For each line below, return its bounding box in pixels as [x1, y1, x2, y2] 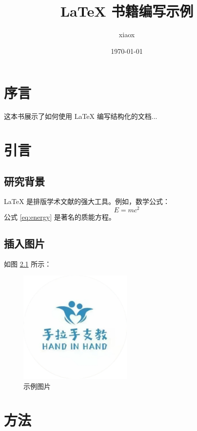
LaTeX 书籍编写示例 [60, 1, 194, 21]
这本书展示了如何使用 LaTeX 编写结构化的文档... [4, 111, 158, 121]
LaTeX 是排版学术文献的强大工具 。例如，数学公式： [4, 196, 170, 206]
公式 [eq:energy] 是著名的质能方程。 [4, 212, 116, 222]
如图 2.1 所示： [4, 258, 52, 269]
